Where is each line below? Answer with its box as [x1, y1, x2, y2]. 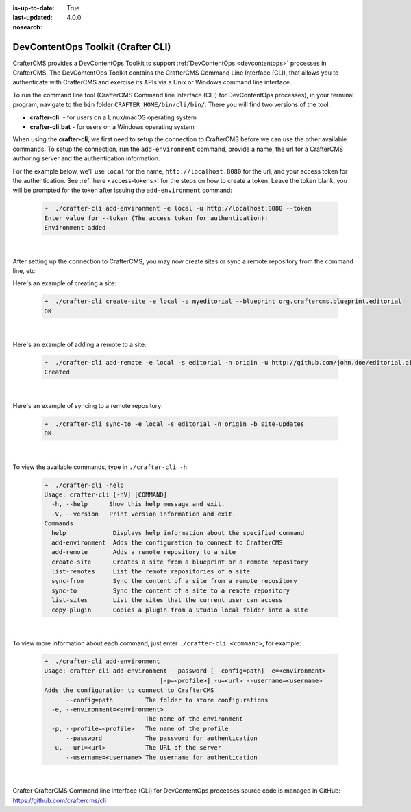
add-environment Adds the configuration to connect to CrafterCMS [51, 538, 283, 547]
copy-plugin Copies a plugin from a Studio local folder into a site [51, 606, 308, 614]
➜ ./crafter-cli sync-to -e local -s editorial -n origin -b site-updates [44, 420, 305, 428]
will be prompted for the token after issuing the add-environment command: [12, 186, 233, 195]
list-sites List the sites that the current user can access [51, 597, 283, 604]
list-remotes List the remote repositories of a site [51, 568, 251, 575]
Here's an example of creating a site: [12, 279, 116, 287]
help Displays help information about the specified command [51, 529, 305, 537]
